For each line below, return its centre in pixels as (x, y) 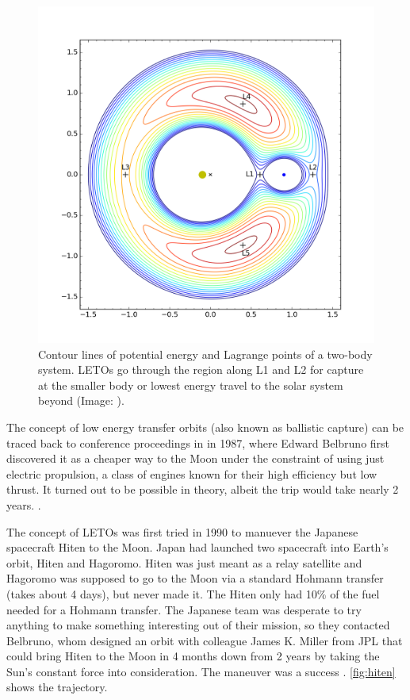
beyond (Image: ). (81, 400)
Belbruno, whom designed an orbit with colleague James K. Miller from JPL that (205, 640)
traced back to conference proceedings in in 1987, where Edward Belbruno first (198, 442)
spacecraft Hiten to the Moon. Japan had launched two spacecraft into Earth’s (197, 547)
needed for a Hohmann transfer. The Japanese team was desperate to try (184, 609)
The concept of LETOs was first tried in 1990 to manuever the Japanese (182, 531)
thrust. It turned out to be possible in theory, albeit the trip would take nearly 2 (203, 489)
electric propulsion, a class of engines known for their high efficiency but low (192, 473)
